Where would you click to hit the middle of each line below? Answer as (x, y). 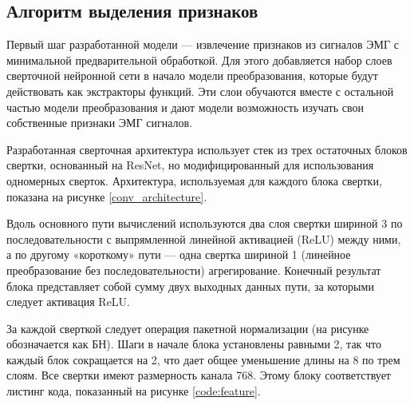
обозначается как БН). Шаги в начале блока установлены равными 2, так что (194, 344)
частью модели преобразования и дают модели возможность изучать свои (185, 107)
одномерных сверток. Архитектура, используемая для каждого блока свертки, (194, 180)
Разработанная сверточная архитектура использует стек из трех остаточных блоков (207, 149)
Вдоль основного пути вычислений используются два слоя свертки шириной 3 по (205, 223)
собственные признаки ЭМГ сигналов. (100, 123)
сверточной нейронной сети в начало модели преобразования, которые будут (192, 75)
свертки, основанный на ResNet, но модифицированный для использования (190, 165)
